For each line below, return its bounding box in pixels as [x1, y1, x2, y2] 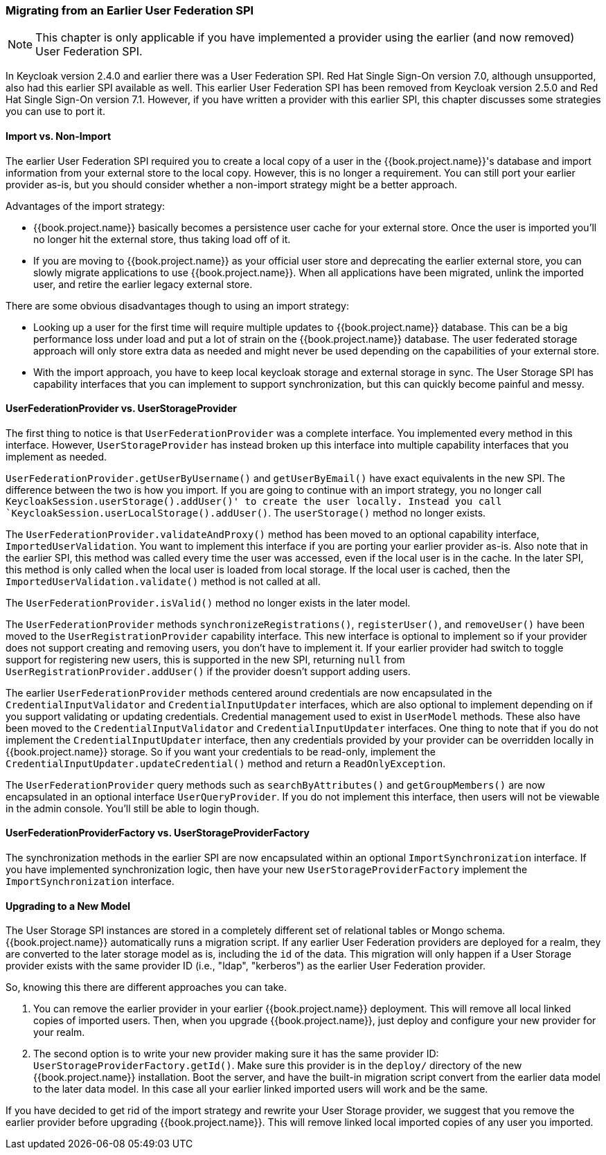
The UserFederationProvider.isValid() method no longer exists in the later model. [6, 596, 411, 609]
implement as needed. [6, 450, 107, 463]
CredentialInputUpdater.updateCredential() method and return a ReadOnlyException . [6, 757, 446, 769]
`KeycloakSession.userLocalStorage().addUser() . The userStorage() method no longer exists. [6, 506, 486, 519]
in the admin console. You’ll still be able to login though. [6, 802, 260, 814]
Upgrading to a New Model [6, 899, 131, 912]
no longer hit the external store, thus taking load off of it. [33, 233, 291, 245]
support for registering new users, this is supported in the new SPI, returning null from [6, 653, 405, 665]
